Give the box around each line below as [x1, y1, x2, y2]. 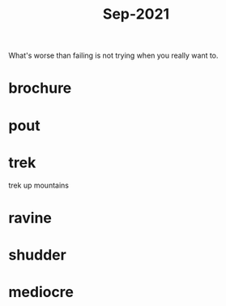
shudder [8, 245, 66, 264]
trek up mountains [8, 180, 69, 190]
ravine [8, 209, 53, 227]
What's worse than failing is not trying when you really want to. [8, 50, 219, 61]
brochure [8, 79, 72, 97]
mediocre [8, 283, 75, 301]
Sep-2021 [102, 5, 170, 24]
